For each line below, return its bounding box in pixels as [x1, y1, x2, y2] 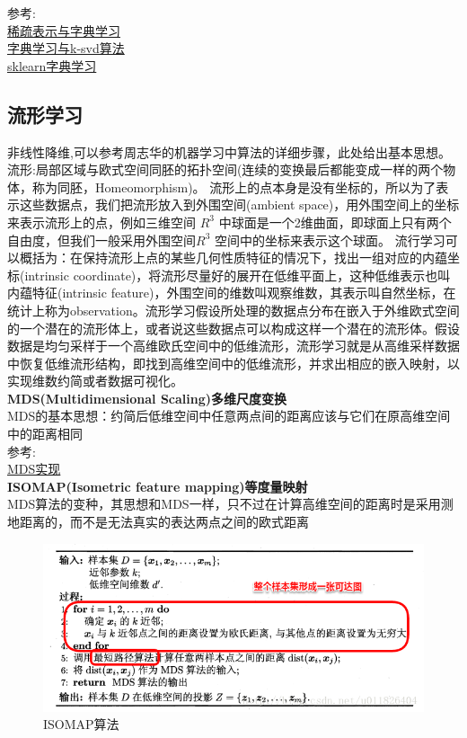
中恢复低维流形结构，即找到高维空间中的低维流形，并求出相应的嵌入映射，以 [7, 353, 460, 372]
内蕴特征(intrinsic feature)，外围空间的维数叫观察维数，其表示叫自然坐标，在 [7, 283, 456, 302]
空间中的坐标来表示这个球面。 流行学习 [214, 230, 445, 249]
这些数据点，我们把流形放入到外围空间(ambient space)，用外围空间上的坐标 [19, 195, 460, 214]
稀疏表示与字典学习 [7, 21, 120, 40]
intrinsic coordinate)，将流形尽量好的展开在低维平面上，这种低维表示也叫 [24, 265, 451, 284]
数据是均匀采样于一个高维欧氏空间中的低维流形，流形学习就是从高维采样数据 [7, 336, 460, 355]
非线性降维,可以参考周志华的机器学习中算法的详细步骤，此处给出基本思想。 [7, 142, 451, 161]
